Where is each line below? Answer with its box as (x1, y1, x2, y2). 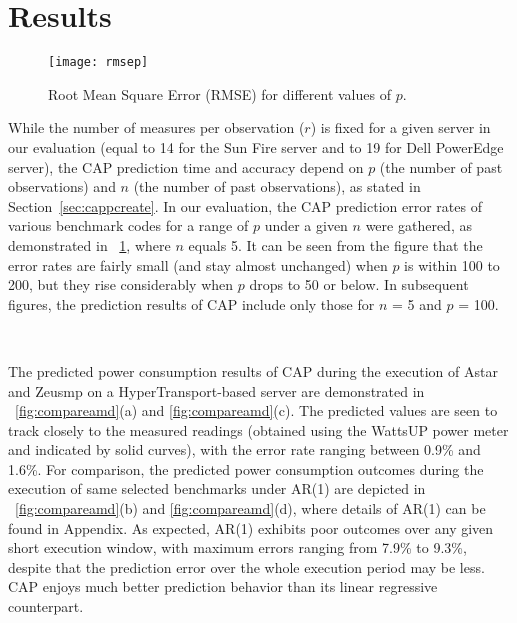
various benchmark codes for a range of (8, 215, 249, 236)
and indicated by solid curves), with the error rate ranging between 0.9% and (8, 439, 481, 460)
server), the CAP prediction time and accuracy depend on (8, 156, 364, 177)
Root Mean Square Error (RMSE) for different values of (48, 83, 391, 104)
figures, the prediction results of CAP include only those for (8, 293, 375, 314)
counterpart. (8, 596, 84, 617)
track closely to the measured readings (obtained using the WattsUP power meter (8, 419, 509, 440)
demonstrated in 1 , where (8, 234, 171, 255)
